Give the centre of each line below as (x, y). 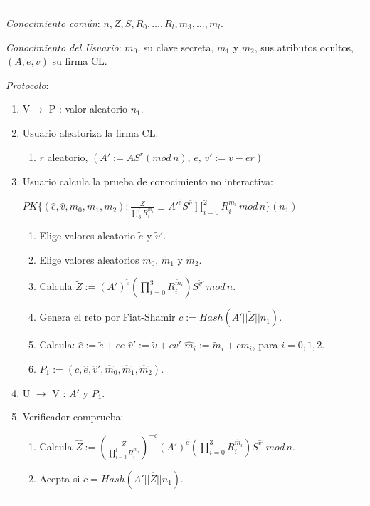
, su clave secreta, (176, 47)
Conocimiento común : (53, 23)
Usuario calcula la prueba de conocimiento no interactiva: (148, 181)
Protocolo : (27, 84)
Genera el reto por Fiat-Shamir (107, 317)
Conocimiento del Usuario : (64, 47)
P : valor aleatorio (88, 109)
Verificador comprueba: (73, 417)
